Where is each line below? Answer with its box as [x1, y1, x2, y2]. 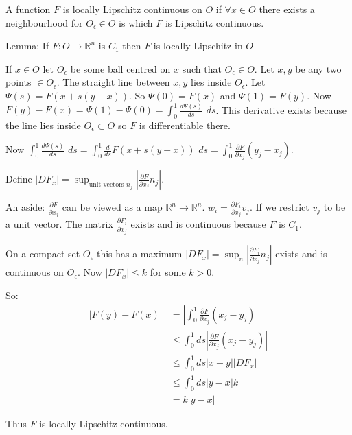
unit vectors [89, 181, 124, 189]
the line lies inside [5, 117, 81, 132]
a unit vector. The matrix [5, 217, 113, 231]
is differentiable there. [139, 117, 231, 132]
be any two [295, 61, 342, 75]
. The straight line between [56, 75, 170, 89]
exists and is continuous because [130, 217, 266, 231]
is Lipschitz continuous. [165, 15, 264, 30]
